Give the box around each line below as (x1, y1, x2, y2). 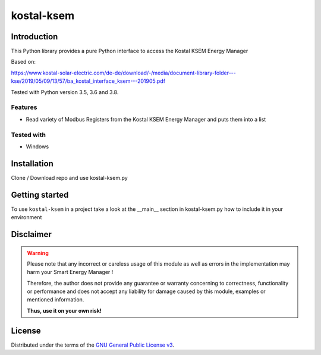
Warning (27, 249, 49, 256)
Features (11, 103, 37, 111)
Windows (26, 143, 49, 150)
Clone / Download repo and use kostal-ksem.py (11, 174, 128, 181)
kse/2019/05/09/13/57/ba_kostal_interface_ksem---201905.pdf (11, 77, 166, 85)
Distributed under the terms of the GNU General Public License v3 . (11, 341, 175, 348)
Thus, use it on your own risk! (27, 307, 102, 314)
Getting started (11, 189, 69, 200)
